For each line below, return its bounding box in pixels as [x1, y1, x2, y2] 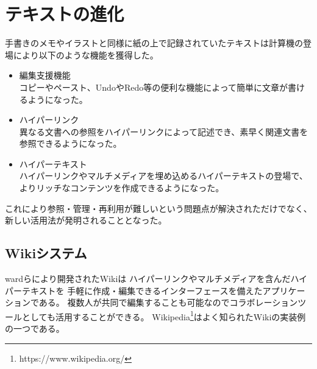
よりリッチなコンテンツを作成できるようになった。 [19, 181, 224, 194]
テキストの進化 [5, 1, 124, 26]
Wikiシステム [5, 244, 87, 262]
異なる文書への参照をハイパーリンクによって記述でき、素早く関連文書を [19, 125, 308, 138]
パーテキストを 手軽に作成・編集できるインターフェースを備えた [5, 284, 263, 297]
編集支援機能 [19, 69, 71, 82]
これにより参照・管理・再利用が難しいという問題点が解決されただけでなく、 [5, 202, 312, 214]
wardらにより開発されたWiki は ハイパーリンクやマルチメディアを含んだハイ [5, 272, 308, 285]
